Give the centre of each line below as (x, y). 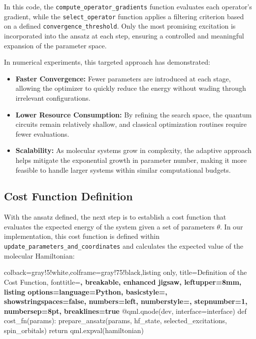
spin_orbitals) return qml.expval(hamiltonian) (74, 330)
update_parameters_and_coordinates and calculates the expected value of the (124, 246)
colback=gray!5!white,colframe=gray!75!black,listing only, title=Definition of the (126, 272)
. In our (232, 226)
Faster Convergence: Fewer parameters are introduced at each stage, (123, 78)
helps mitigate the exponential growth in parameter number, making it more (131, 160)
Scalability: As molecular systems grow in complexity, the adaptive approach (133, 150)
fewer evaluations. (42, 133)
